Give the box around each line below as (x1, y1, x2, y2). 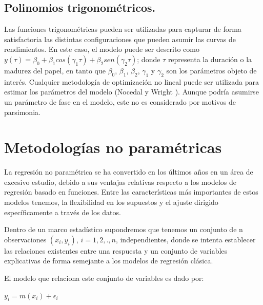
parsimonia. (4, 106, 41, 117)
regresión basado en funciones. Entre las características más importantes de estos (4, 186, 258, 197)
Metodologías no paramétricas (4, 137, 222, 158)
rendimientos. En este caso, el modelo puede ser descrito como (4, 44, 199, 54)
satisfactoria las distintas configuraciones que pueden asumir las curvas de (4, 33, 236, 44)
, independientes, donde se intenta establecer (115, 234, 256, 244)
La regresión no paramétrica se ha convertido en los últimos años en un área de (4, 166, 253, 177)
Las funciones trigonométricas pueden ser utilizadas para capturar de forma (4, 24, 241, 34)
